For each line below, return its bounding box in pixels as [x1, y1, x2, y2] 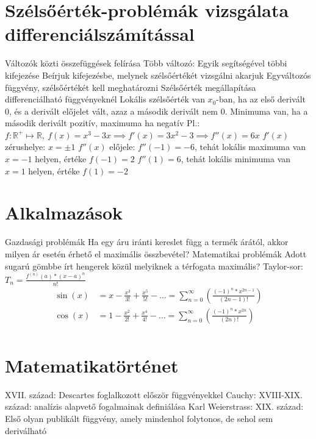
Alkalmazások [5, 200, 123, 225]
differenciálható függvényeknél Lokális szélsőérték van [5, 93, 205, 105]
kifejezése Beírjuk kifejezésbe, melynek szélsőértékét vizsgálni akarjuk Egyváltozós [5, 68, 311, 81]
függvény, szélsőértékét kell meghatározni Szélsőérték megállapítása [5, 80, 256, 93]
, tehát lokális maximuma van [194, 140, 306, 153]
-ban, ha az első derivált [216, 93, 306, 105]
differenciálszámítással [5, 21, 195, 46]
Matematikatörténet [5, 352, 179, 377]
